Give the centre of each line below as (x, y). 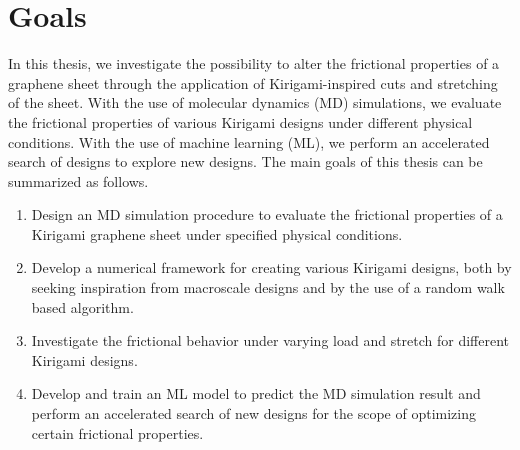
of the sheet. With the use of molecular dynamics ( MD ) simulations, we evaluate (255, 102)
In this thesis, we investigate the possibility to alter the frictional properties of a (254, 63)
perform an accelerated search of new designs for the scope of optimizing (253, 413)
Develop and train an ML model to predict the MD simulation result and (256, 393)
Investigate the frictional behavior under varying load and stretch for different (270, 340)
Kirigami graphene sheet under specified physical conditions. (217, 233)
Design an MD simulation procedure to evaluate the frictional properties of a (267, 214)
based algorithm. (82, 306)
